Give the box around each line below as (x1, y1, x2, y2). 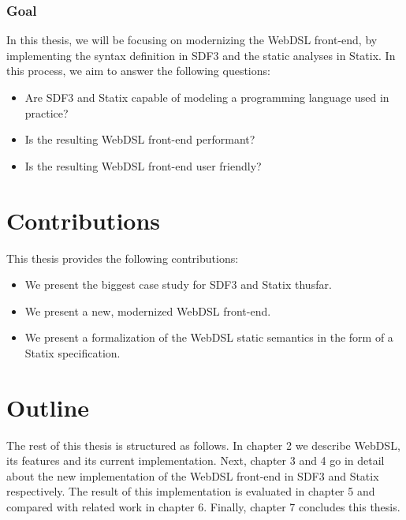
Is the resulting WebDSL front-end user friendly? (24, 157, 262, 174)
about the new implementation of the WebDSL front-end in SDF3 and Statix (6, 467, 379, 484)
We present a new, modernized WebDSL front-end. (24, 302, 271, 319)
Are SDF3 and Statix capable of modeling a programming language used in (24, 89, 389, 105)
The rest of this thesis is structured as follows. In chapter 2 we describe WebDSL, (6, 436, 400, 453)
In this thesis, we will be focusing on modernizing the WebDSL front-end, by (6, 32, 378, 48)
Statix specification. (24, 344, 121, 361)
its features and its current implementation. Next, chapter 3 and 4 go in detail (6, 452, 385, 469)
